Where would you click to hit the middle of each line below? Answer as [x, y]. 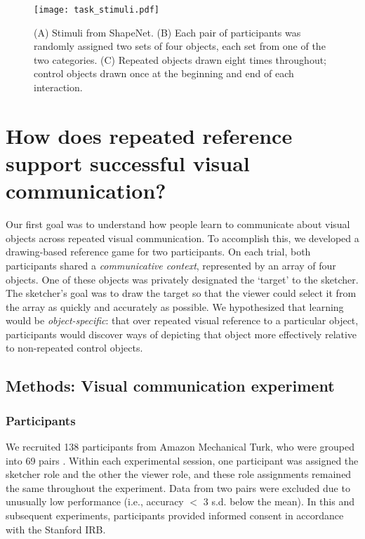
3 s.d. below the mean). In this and [279, 501]
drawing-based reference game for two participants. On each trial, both [158, 252]
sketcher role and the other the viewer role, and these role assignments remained [179, 474]
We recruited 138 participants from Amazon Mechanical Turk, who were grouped [180, 447]
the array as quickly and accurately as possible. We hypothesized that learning [175, 306]
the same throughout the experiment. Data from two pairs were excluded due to [178, 487]
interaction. [58, 87]
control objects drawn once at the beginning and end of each [164, 73]
